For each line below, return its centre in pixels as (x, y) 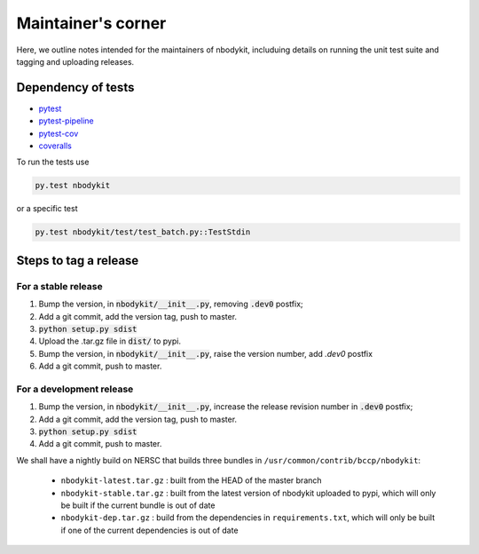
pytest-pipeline (67, 121)
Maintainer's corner (91, 23)
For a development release (75, 389)
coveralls (55, 146)
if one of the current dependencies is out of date (149, 530)
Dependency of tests (75, 87)
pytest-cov (59, 133)
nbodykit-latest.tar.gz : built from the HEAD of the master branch (192, 480)
